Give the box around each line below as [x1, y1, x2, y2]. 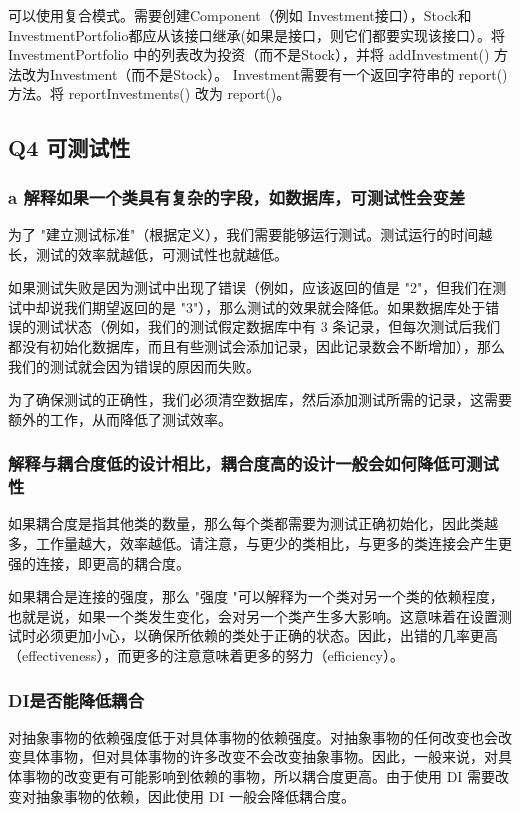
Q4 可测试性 [8, 132, 131, 163]
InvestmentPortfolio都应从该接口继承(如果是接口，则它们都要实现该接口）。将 [8, 24, 505, 45]
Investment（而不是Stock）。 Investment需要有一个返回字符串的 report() [49, 63, 508, 84]
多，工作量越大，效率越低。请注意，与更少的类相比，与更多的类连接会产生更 [8, 533, 512, 554]
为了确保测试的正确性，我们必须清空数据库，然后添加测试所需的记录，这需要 [8, 389, 512, 410]
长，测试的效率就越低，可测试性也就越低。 [8, 243, 288, 264]
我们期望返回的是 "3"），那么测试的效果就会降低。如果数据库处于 [63, 296, 486, 317]
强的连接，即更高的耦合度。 [8, 552, 190, 573]
